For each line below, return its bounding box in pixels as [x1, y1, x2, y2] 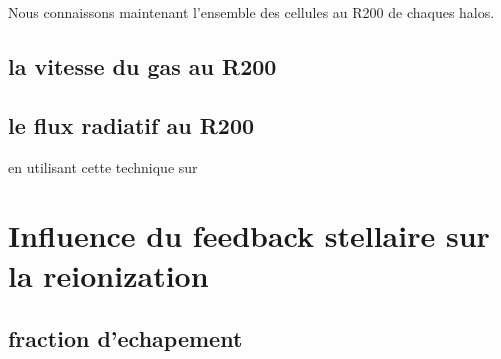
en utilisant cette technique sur [8, 156, 198, 177]
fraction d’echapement [8, 323, 243, 354]
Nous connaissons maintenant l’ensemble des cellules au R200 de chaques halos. [8, 2, 495, 22]
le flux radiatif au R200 [8, 109, 255, 140]
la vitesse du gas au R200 [8, 50, 277, 81]
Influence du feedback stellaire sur [8, 215, 490, 256]
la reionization [8, 254, 209, 295]
